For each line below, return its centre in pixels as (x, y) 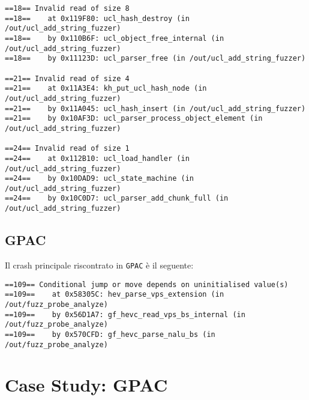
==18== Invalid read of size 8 (67, 8)
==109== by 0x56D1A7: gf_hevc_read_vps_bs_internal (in (125, 314)
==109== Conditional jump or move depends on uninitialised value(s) (147, 284)
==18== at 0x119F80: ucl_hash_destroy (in (97, 18)
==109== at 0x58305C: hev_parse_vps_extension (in (115, 295)
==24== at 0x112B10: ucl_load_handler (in (97, 158)
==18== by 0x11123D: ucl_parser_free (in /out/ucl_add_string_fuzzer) (155, 59)
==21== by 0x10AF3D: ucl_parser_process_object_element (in (134, 119)
